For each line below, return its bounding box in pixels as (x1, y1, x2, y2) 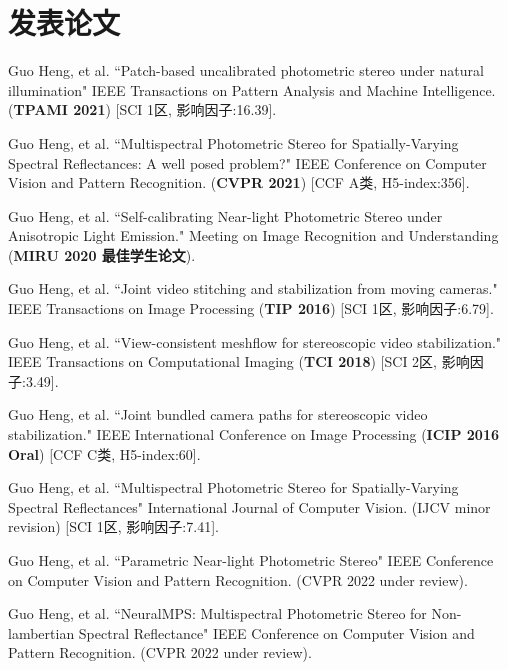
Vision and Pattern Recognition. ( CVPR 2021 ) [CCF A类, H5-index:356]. (8, 172, 470, 193)
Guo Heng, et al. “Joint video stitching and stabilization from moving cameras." (8, 278, 498, 299)
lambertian (8, 622, 75, 643)
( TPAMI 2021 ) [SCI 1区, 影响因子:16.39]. (8, 99, 277, 120)
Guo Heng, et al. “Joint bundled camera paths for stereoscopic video (8, 404, 428, 425)
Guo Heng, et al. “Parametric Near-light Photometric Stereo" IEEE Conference (8, 550, 494, 570)
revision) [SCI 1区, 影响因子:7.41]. (8, 516, 219, 537)
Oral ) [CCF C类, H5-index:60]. (8, 443, 201, 464)
